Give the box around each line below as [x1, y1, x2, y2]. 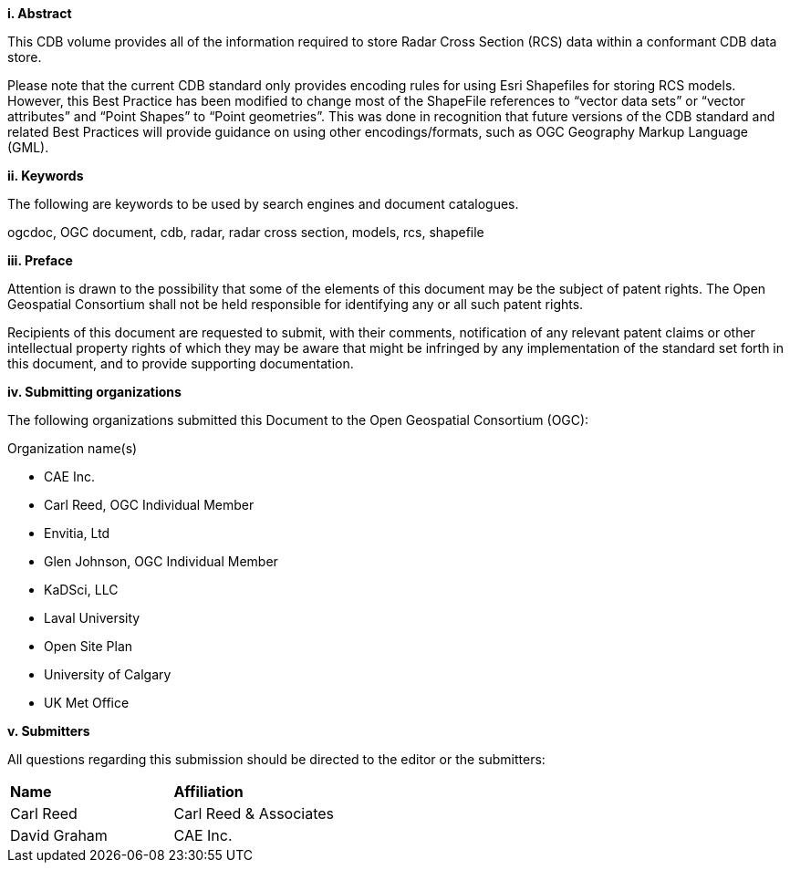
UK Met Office [44, 695, 130, 710]
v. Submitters [7, 723, 90, 739]
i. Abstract [7, 5, 72, 21]
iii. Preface [7, 253, 73, 268]
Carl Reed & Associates [173, 804, 335, 823]
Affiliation [173, 782, 244, 801]
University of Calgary [44, 667, 172, 682]
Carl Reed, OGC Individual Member [44, 497, 255, 513]
